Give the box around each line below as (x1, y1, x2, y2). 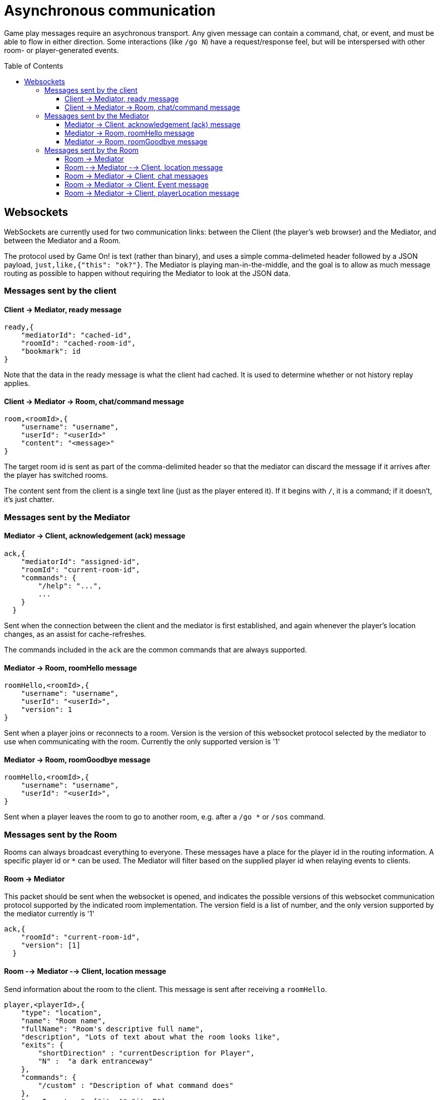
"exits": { (21, 1040, 64, 1049)
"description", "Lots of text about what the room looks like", (21, 1032, 280, 1041)
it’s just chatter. (4, 495, 54, 504)
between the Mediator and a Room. (4, 236, 121, 245)
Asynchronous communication (4, 2, 216, 19)
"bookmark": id (21, 347, 81, 356)
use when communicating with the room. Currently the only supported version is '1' (4, 737, 280, 746)
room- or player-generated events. (4, 45, 119, 54)
